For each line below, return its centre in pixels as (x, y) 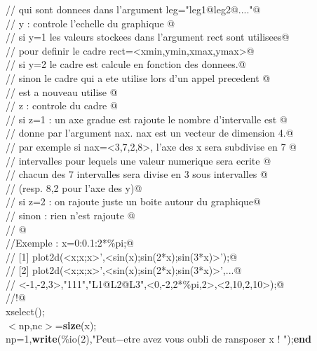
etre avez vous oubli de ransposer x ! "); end (217, 339)
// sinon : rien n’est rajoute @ (70, 215)
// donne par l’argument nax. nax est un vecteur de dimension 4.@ (150, 133)
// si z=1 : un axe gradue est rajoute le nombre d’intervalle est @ (147, 119)
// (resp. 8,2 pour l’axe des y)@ (74, 187)
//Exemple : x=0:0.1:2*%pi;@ (70, 243)
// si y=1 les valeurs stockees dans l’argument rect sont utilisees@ (148, 37)
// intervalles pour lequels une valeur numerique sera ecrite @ (139, 160)
